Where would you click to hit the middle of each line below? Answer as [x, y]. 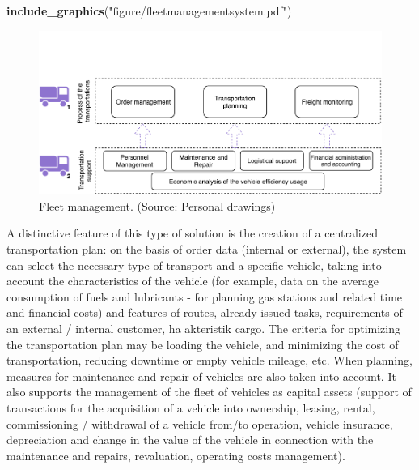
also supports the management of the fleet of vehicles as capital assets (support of [209, 392]
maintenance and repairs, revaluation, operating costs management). [176, 455]
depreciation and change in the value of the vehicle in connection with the [190, 440]
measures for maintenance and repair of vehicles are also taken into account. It [201, 376]
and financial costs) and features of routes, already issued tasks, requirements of [205, 312]
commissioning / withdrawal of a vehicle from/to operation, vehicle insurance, [200, 423]
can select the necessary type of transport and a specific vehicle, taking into [194, 265]
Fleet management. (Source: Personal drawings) [157, 205]
